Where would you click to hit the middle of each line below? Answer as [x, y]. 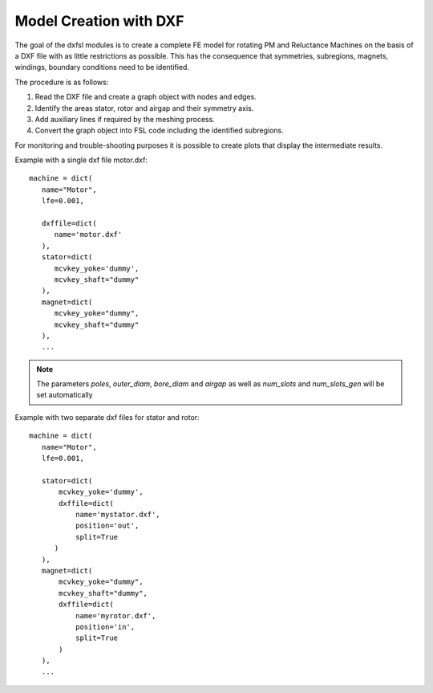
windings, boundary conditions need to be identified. [102, 67]
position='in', [105, 627]
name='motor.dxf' [88, 234]
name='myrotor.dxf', [115, 616]
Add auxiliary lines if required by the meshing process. [125, 119]
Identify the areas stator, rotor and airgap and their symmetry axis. [144, 108]
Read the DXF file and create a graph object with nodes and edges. [146, 97]
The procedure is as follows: [62, 82]
